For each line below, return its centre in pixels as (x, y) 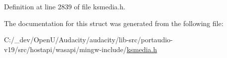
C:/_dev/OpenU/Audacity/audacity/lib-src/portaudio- (88, 40)
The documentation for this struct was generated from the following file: (114, 23)
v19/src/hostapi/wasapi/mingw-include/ (65, 49)
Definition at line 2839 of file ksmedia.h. (65, 6)
